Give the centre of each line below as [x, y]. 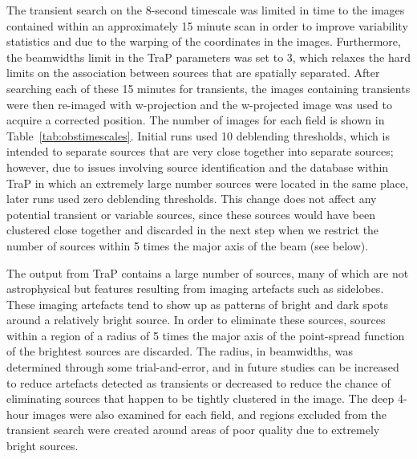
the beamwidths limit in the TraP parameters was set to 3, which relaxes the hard [208, 57]
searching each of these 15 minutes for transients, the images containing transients [208, 88]
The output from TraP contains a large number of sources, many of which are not [208, 272]
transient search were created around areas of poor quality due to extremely [193, 430]
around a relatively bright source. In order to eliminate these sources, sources [196, 320]
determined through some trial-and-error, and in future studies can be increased [203, 367]
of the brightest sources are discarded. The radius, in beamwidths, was [180, 351]
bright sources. [43, 446]
